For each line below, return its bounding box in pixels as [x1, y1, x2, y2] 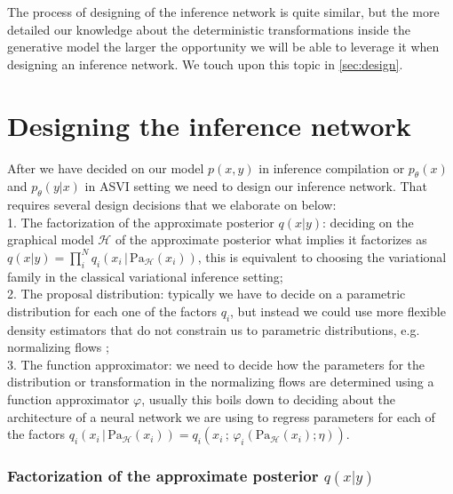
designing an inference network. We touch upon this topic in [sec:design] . [7, 54, 403, 73]
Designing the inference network [7, 107, 411, 143]
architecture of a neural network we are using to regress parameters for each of [7, 407, 435, 426]
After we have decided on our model [7, 158, 204, 177]
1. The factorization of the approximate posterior [7, 212, 274, 231]
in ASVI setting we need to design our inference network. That [84, 177, 427, 195]
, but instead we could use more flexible [230, 301, 446, 320]
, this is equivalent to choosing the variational [197, 247, 447, 266]
